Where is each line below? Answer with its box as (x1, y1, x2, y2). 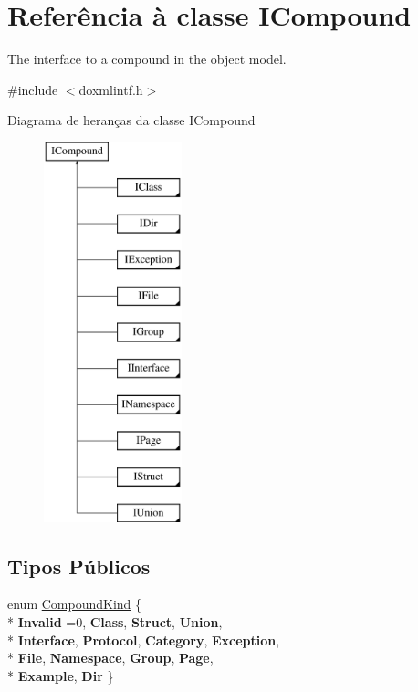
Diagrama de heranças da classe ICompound (7, 110, 256, 130)
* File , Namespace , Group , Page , (7, 648, 214, 667)
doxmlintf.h (78, 79, 143, 99)
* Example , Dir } (7, 666, 114, 685)
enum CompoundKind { (7, 594, 142, 613)
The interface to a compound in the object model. (7, 49, 287, 68)
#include (7, 79, 58, 99)
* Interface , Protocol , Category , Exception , (7, 630, 280, 649)
